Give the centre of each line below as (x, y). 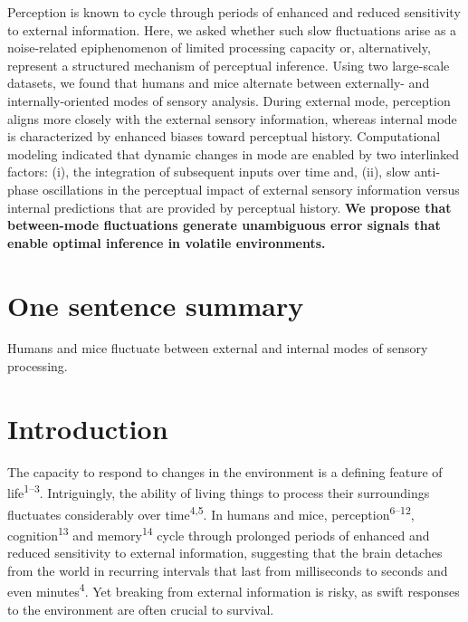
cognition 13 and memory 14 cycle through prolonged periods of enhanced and (219, 533)
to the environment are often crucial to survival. (141, 609)
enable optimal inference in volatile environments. (167, 242)
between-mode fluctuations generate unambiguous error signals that (224, 225)
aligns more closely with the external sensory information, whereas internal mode (232, 118)
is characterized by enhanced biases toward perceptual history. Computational (224, 136)
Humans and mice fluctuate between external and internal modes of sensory (218, 348)
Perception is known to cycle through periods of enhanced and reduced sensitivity (234, 12)
